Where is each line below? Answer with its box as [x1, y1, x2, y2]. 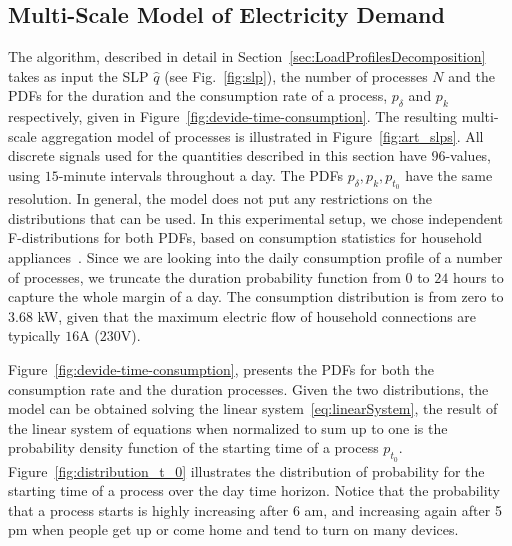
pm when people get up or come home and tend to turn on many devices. [8, 519, 459, 540]
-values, [445, 145, 492, 166]
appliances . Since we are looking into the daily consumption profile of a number [8, 246, 503, 267]
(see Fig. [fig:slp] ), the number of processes [164, 65, 428, 86]
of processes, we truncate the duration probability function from [8, 266, 401, 287]
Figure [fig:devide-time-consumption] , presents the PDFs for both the [8, 358, 434, 379]
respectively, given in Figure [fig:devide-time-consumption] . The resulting [8, 106, 457, 127]
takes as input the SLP [8, 65, 149, 86]
